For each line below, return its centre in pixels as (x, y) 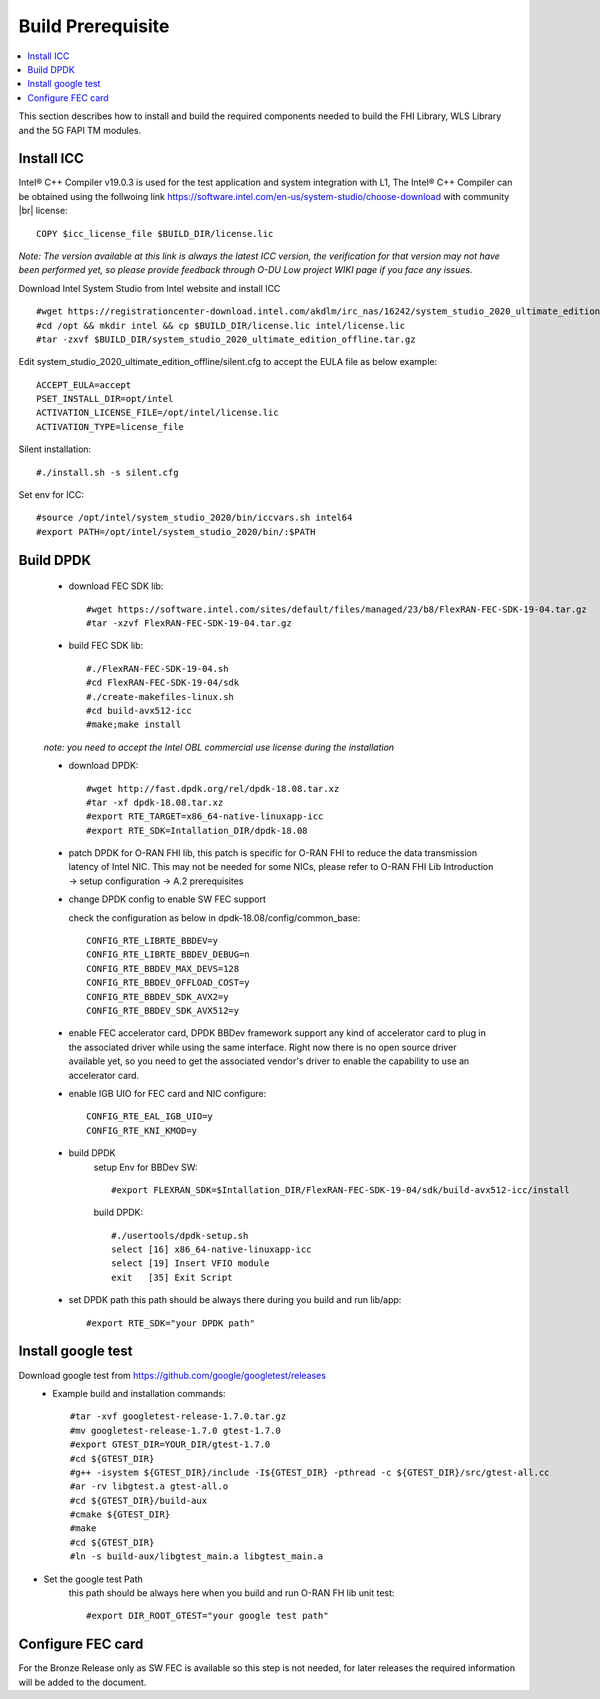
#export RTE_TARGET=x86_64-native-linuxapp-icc (205, 816)
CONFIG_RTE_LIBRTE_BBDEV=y (152, 941)
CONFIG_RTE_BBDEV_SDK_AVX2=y (157, 996)
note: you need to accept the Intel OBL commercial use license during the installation (219, 747)
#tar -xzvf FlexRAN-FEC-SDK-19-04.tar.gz (189, 623)
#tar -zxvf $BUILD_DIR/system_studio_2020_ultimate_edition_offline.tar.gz (226, 339)
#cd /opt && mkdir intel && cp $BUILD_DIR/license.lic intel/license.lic (221, 325)
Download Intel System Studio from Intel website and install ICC (149, 288)
